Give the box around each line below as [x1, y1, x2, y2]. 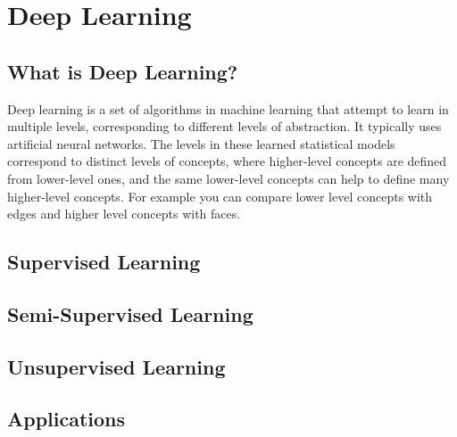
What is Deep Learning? [7, 57, 238, 85]
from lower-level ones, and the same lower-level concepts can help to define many [7, 169, 450, 187]
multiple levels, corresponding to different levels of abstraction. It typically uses [7, 117, 442, 136]
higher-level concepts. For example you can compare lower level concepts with [7, 186, 433, 205]
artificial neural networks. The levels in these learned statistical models [7, 134, 395, 153]
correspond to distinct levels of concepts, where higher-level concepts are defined [7, 152, 447, 170]
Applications [7, 405, 126, 433]
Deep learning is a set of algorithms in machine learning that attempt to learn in [7, 99, 449, 118]
